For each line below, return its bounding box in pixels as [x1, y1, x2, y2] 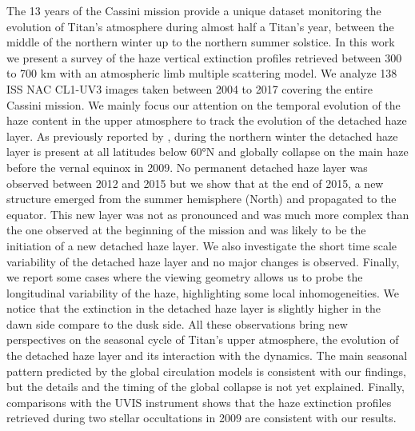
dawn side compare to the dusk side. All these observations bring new [6, 315, 348, 332]
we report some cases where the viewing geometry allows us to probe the [6, 269, 363, 285]
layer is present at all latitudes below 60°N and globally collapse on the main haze [6, 143, 409, 160]
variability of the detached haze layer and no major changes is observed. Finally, [6, 253, 400, 269]
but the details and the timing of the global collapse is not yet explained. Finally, [6, 378, 405, 395]
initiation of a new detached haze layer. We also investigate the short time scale [6, 237, 397, 253]
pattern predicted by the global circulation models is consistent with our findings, [6, 362, 406, 379]
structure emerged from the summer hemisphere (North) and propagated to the [6, 190, 397, 207]
